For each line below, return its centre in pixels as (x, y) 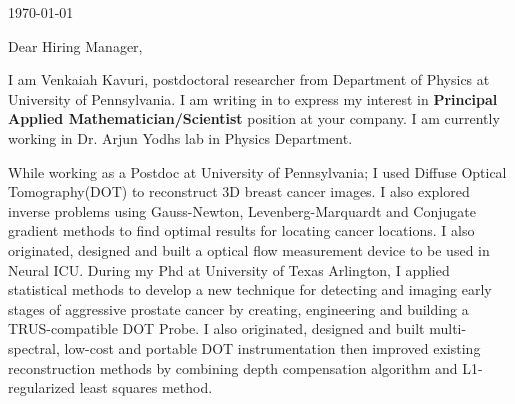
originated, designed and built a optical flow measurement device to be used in (249, 249)
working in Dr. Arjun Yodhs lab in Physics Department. (180, 137)
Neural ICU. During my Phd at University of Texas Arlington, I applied (229, 269)
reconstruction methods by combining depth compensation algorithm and (233, 367)
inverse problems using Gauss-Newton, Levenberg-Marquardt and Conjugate (242, 210)
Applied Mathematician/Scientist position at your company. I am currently (254, 118)
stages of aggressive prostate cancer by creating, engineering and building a (238, 308)
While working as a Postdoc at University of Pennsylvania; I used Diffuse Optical (257, 171)
